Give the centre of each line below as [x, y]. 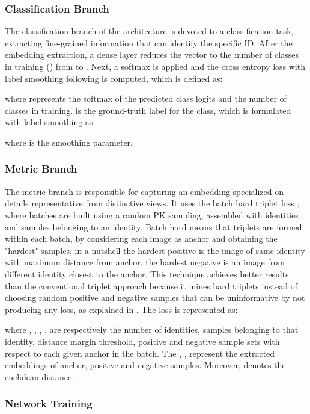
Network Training [49, 403]
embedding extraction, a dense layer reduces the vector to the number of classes [152, 54]
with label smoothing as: [50, 122]
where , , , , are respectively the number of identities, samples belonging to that [152, 329]
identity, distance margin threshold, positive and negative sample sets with [142, 341]
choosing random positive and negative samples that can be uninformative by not [155, 298]
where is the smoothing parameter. [69, 142]
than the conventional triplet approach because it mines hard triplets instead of [151, 286]
